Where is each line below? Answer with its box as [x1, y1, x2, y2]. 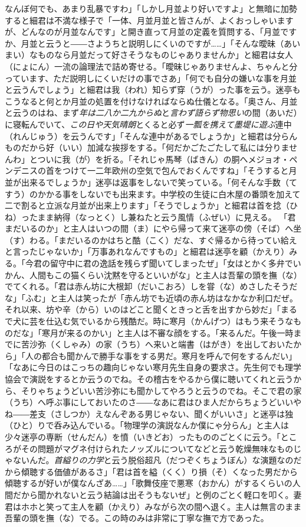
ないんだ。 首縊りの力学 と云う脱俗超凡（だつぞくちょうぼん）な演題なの [12, 454, 294, 466]
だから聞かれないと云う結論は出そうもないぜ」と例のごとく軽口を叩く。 [12, 488, 294, 500]
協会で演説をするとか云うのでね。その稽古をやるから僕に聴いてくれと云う [5, 373, 294, 385]
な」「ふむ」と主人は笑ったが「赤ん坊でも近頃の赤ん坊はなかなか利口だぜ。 [5, 291, 298, 304]
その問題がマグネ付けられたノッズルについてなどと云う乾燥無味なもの [21, 442, 294, 454]
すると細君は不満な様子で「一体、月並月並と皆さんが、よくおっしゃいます [5, 14, 294, 26]
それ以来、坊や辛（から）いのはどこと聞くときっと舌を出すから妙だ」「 [5, 303, 281, 315]
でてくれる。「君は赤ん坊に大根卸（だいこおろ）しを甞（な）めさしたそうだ [5, 280, 298, 292]
